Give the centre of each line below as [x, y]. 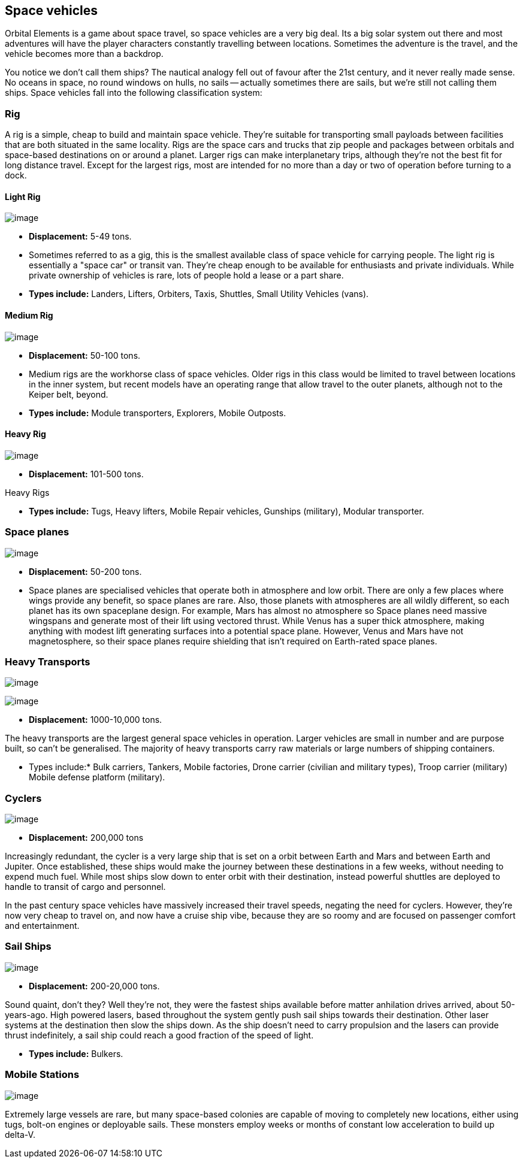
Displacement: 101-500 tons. [86, 474]
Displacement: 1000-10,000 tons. [96, 720]
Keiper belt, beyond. [69, 394]
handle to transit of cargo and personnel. [85, 887]
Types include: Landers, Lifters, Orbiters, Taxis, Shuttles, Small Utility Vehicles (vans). [199, 294]
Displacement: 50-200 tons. [85, 571]
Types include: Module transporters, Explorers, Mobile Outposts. [158, 413]
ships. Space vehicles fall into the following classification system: [134, 93]
